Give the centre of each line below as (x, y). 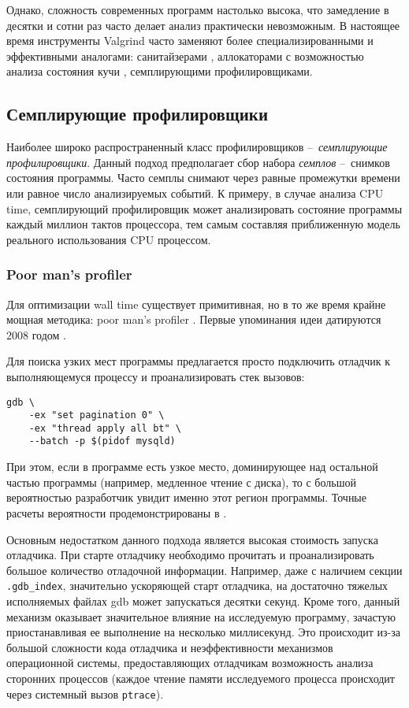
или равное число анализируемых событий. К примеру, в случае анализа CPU (195, 193)
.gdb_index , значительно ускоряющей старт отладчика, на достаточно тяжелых (197, 586)
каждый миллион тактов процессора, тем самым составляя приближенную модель (203, 224)
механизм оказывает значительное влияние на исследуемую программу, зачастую (201, 616)
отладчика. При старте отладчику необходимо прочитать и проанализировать (190, 555)
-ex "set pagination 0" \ (97, 415)
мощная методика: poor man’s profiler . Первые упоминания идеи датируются (194, 319)
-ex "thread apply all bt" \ (105, 428)
